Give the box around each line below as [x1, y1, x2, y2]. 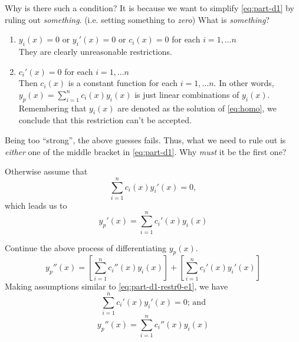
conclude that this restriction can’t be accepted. [18, 114, 192, 126]
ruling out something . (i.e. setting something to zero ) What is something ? [5, 13, 270, 25]
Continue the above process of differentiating [5, 241, 167, 254]
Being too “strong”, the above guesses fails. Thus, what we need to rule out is [5, 133, 286, 146]
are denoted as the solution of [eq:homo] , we [117, 101, 277, 114]
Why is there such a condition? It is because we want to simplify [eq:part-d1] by [5, 2, 294, 14]
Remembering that [18, 101, 87, 114]
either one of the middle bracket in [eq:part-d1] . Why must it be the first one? [5, 145, 287, 157]
